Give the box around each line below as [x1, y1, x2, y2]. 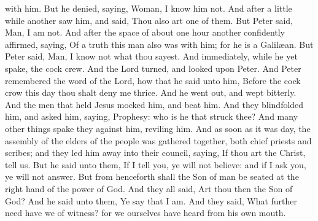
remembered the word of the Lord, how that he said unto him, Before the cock [5, 74, 301, 87]
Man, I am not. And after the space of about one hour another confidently [5, 26, 285, 39]
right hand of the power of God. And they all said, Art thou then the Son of [5, 182, 293, 195]
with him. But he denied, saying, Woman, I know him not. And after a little [5, 2, 292, 14]
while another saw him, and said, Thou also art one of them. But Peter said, [5, 14, 293, 26]
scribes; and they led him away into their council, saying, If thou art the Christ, [5, 146, 306, 159]
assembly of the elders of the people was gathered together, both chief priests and [5, 134, 312, 147]
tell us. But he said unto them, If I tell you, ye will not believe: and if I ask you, [5, 158, 306, 171]
